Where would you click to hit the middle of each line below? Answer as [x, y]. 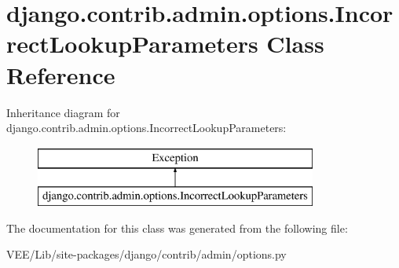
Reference [61, 74]
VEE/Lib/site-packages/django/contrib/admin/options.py [146, 254]
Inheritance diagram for [63, 112]
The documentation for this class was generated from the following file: [177, 228]
